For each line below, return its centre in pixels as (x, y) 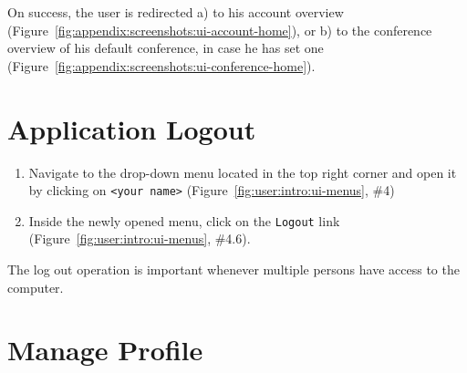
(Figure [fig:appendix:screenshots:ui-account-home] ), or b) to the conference (220, 30)
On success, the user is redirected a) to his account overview (176, 12)
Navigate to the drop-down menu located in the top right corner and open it (243, 172)
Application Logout (132, 128)
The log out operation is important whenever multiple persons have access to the (233, 269)
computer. (36, 287)
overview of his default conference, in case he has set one (166, 48)
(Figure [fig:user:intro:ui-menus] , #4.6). (140, 238)
